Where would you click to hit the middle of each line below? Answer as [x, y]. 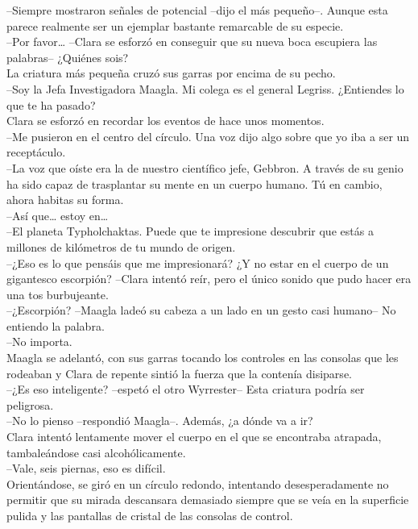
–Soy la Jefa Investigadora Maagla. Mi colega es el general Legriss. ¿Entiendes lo [205, 88]
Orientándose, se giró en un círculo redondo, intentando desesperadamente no [198, 483]
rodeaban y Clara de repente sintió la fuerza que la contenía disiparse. [179, 373]
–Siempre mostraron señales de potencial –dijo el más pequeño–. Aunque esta [197, 10]
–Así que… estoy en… [58, 215]
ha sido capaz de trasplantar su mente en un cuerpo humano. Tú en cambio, [195, 183]
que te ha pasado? [51, 104]
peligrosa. [30, 404]
